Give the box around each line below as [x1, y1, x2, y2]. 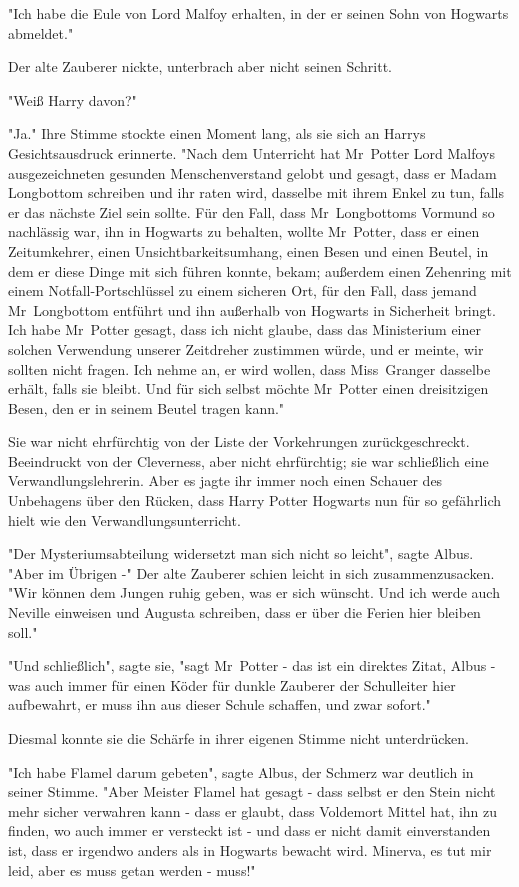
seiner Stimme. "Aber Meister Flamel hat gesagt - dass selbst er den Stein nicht [8, 781, 496, 802]
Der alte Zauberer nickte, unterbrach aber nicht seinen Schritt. [8, 56, 393, 77]
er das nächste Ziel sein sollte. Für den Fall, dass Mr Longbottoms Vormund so [8, 201, 495, 222]
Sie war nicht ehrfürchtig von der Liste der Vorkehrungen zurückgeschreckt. [8, 431, 470, 452]
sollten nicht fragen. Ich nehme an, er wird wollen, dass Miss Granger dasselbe [8, 358, 491, 379]
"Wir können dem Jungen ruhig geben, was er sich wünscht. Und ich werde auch [8, 582, 500, 603]
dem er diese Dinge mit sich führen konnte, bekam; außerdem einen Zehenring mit [8, 260, 512, 281]
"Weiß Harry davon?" [8, 89, 137, 110]
